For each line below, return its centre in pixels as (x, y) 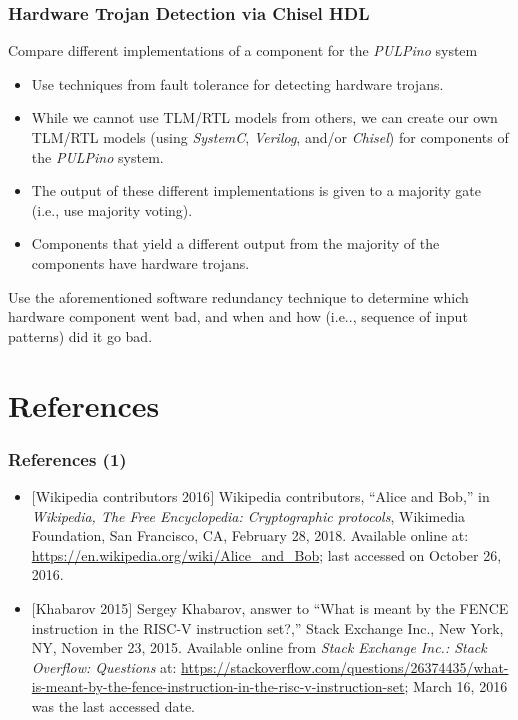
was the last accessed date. (113, 705)
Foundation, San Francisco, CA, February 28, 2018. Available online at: (250, 535)
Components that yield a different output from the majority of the (235, 243)
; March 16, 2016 (456, 686)
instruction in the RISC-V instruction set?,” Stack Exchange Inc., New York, (267, 627)
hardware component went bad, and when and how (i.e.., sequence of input (238, 316)
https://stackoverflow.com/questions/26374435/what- (345, 666)
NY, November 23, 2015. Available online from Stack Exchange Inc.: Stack (259, 647)
